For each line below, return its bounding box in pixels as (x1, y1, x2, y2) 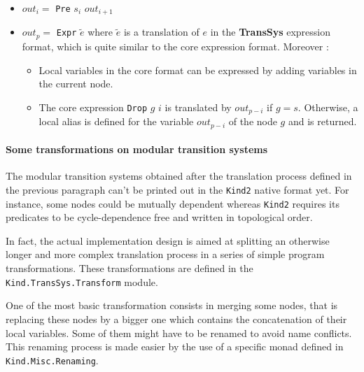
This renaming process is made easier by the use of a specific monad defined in (6, 339, 344, 354)
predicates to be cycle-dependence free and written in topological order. (6, 210, 313, 224)
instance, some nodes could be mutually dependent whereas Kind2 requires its (6, 196, 339, 210)
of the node (228, 114, 277, 129)
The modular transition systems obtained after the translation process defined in (6, 169, 352, 183)
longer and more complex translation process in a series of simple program (6, 247, 325, 262)
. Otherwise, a (297, 99, 358, 114)
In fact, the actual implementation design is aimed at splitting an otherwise (6, 233, 330, 248)
